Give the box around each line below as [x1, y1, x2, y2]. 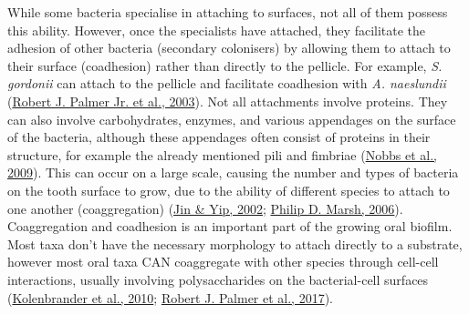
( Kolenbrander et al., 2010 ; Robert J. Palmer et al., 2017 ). [7, 288, 333, 307]
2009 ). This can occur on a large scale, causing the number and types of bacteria [7, 163, 459, 182]
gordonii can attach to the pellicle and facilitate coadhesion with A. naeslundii [7, 74, 446, 93]
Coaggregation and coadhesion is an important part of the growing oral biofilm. [7, 217, 453, 236]
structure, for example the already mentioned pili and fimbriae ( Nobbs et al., [7, 145, 437, 164]
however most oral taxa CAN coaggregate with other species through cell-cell [7, 252, 439, 271]
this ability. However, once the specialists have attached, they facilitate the [7, 20, 426, 39]
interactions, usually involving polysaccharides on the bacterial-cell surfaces [7, 269, 429, 289]
